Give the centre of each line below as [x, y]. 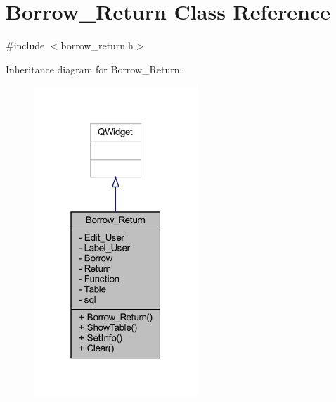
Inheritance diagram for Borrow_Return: [94, 69]
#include [25, 45]
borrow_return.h [97, 45]
